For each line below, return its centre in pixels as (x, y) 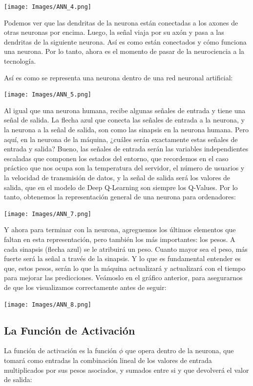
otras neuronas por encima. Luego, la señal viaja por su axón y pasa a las (114, 32)
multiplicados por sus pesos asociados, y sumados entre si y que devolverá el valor (126, 370)
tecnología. (20, 61)
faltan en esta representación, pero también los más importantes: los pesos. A (120, 239)
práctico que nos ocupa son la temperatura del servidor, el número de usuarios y (124, 168)
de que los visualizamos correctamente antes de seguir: (85, 287)
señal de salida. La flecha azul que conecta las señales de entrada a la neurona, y (124, 120)
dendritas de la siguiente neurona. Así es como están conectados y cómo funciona (125, 41)
